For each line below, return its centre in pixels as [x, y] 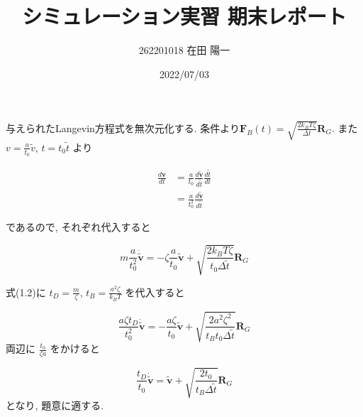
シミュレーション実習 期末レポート [184, 16]
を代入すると [155, 292]
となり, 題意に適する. [55, 405]
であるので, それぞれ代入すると [78, 227]
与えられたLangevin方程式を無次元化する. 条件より [123, 128]
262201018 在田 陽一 [184, 50]
